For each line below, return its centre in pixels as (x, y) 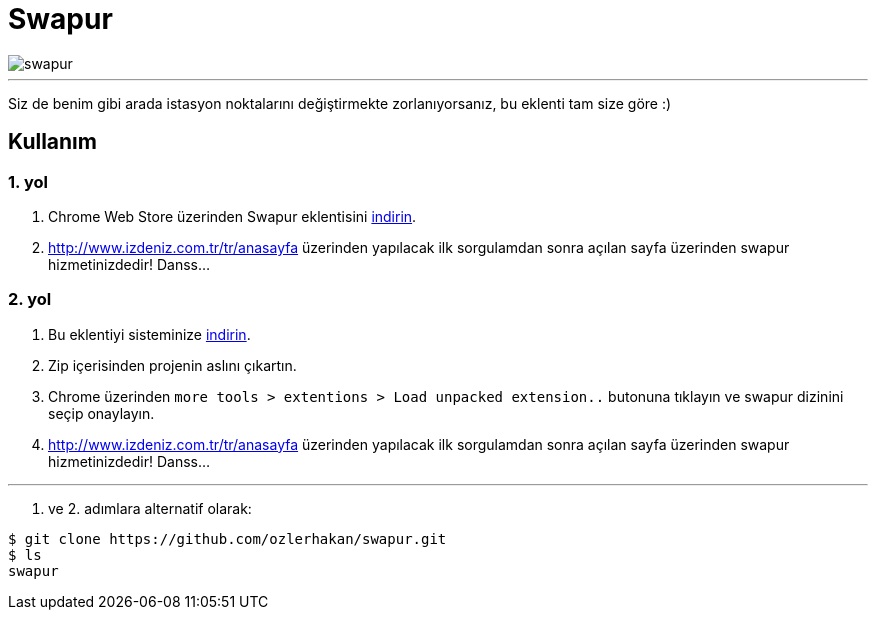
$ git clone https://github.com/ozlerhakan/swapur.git (227, 538)
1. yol (28, 181)
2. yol (30, 299)
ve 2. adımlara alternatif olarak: (150, 508)
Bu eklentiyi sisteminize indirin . (149, 334)
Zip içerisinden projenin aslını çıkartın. (172, 365)
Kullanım (52, 142)
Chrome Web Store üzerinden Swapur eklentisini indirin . (232, 216)
